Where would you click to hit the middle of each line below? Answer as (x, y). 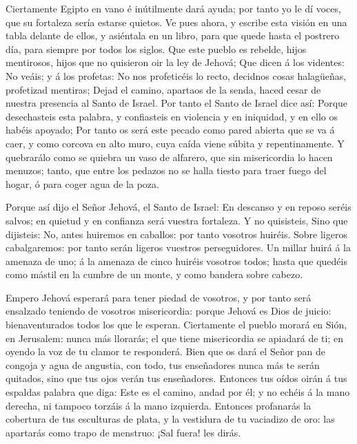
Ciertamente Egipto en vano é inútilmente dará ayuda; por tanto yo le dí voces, (173, 8)
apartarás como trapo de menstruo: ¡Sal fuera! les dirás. (123, 432)
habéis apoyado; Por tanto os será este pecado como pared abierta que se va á (170, 130)
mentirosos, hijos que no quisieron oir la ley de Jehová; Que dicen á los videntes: (175, 62)
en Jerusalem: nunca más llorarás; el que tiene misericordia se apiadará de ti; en (174, 338)
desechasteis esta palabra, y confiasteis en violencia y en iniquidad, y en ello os (172, 116)
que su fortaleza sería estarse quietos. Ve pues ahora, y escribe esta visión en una (176, 22)
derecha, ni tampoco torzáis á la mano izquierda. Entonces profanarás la (159, 405)
